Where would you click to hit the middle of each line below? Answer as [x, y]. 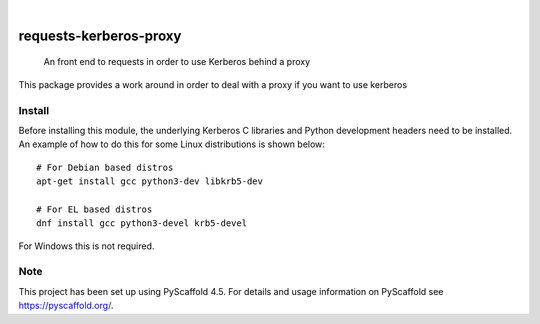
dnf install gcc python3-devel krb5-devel [142, 223]
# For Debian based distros [105, 167]
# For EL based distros [94, 209]
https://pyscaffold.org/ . [66, 306]
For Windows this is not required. [86, 246]
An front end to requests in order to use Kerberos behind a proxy [177, 62]
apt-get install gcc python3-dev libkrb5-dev [150, 181]
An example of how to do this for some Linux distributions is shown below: [171, 144]
